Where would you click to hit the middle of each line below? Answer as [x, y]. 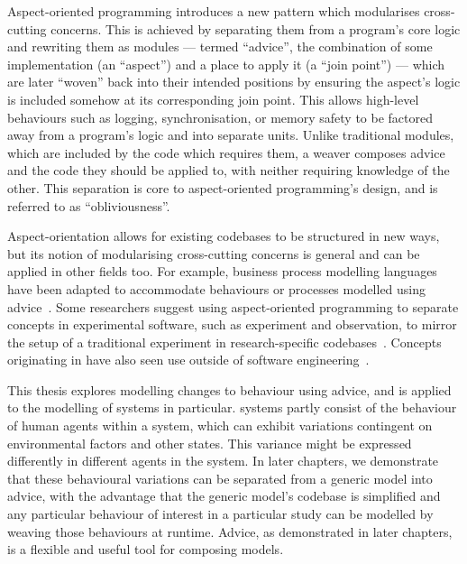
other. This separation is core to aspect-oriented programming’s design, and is [223, 187]
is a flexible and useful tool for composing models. [146, 549]
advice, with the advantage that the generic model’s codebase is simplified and [224, 496]
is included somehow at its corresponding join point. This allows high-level [213, 99]
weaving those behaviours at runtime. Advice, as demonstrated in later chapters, [230, 531]
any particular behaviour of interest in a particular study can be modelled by [220, 514]
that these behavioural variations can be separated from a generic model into [220, 478]
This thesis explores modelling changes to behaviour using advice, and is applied [229, 389]
